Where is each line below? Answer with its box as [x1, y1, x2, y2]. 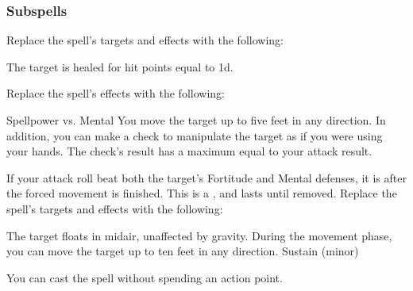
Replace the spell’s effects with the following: [6, 85, 225, 101]
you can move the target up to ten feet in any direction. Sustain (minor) [6, 243, 359, 259]
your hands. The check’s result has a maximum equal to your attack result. [6, 143, 372, 159]
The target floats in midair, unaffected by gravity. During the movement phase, [6, 227, 392, 243]
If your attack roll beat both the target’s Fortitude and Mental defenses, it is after [6, 169, 407, 186]
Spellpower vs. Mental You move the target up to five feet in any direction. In [6, 112, 386, 128]
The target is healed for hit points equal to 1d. [6, 58, 234, 75]
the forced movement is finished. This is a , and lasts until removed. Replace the [6, 185, 397, 201]
